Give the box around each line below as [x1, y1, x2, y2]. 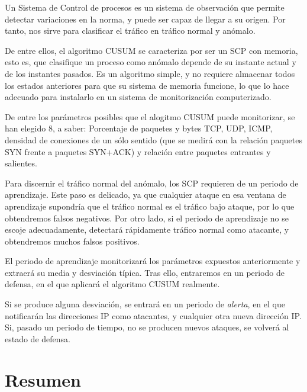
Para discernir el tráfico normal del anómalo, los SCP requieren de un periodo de [5, 176, 299, 189]
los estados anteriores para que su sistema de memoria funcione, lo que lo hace [5, 79, 289, 91]
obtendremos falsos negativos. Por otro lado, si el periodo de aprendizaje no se [5, 211, 289, 224]
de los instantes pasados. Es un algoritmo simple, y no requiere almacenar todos [5, 67, 295, 79]
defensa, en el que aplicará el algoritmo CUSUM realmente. [5, 278, 220, 290]
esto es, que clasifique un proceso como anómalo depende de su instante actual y [5, 56, 296, 68]
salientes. [5, 157, 37, 169]
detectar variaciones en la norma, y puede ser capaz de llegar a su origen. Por [5, 12, 286, 25]
